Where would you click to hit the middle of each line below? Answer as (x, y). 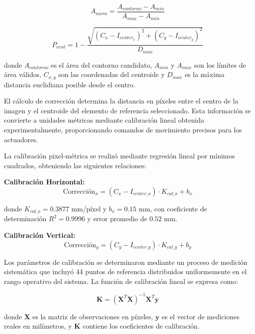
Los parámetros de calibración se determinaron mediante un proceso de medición (126, 262)
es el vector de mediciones (201, 316)
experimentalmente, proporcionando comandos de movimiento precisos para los (123, 129)
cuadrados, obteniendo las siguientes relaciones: (75, 165)
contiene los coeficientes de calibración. (141, 326)
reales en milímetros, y (38, 326)
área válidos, (23, 74)
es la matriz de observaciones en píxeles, (93, 316)
